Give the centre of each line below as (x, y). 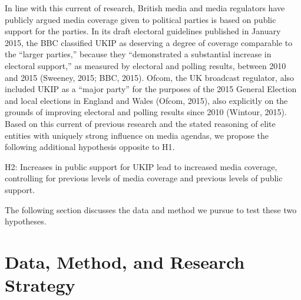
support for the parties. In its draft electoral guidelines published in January (143, 31)
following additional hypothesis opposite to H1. (90, 147)
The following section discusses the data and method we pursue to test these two (151, 209)
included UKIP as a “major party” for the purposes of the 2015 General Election (151, 89)
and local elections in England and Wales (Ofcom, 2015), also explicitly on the (146, 100)
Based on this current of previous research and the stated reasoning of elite (140, 123)
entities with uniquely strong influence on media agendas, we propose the (137, 135)
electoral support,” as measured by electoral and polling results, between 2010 (145, 65)
